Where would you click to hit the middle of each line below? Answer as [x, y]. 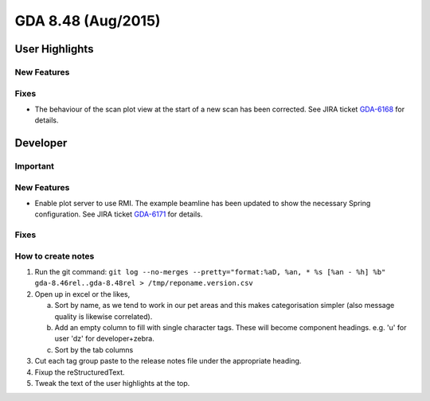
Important [35, 166]
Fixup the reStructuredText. [80, 372]
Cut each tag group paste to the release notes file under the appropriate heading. [168, 361]
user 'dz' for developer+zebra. [104, 339]
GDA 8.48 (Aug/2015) [88, 21]
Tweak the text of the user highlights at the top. [112, 383]
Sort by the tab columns [94, 349]
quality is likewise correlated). [104, 316]
